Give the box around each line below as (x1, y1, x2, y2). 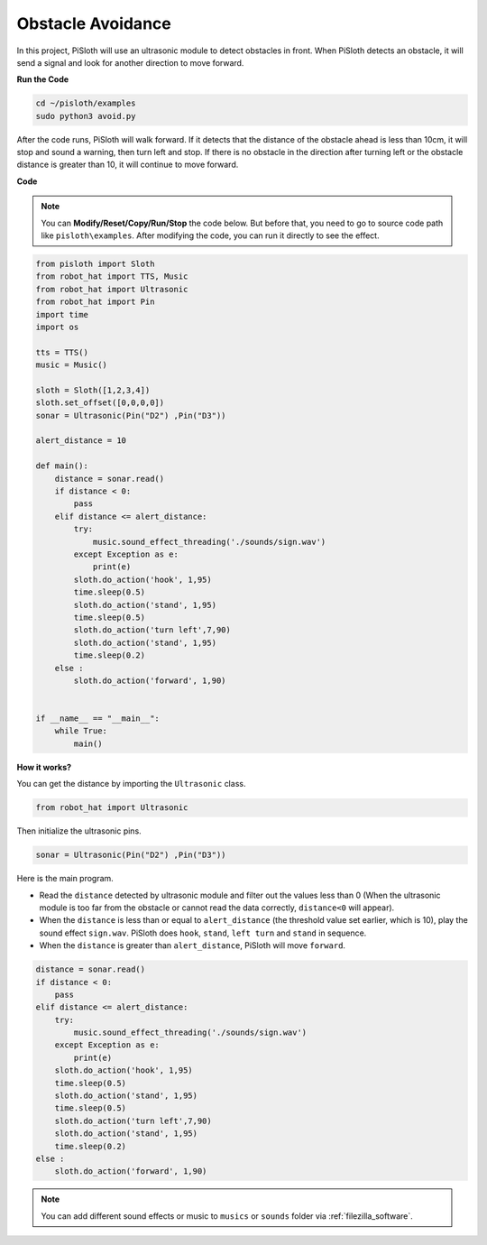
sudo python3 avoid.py (35, 111, 136, 121)
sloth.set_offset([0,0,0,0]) (35, 398, 165, 408)
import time (35, 309, 89, 319)
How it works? (16, 761, 72, 772)
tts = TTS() (35, 347, 89, 357)
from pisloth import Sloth (35, 259, 155, 270)
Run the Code (16, 74, 69, 85)
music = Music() (35, 360, 108, 370)
